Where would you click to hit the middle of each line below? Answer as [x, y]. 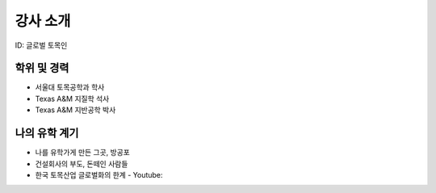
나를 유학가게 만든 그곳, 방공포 [83, 153]
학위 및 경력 [42, 68]
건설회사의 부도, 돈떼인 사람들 [82, 164]
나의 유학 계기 [47, 133]
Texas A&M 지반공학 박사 [75, 110]
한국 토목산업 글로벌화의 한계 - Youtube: [99, 174]
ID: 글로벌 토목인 [41, 45]
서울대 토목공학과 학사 [70, 87]
